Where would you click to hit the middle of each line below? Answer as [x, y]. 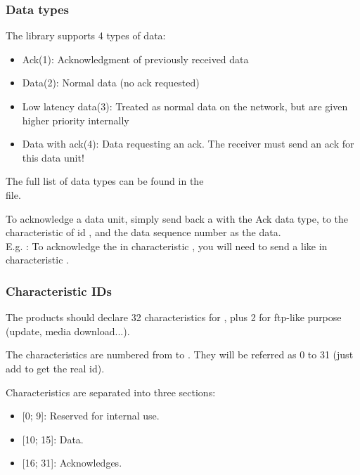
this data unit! [53, 157]
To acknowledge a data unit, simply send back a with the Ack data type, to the [177, 218]
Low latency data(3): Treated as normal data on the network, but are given [185, 106]
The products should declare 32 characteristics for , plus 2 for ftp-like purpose [174, 317]
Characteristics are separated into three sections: [111, 392]
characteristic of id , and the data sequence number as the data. [143, 232]
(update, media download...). [68, 331]
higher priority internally [76, 120]
